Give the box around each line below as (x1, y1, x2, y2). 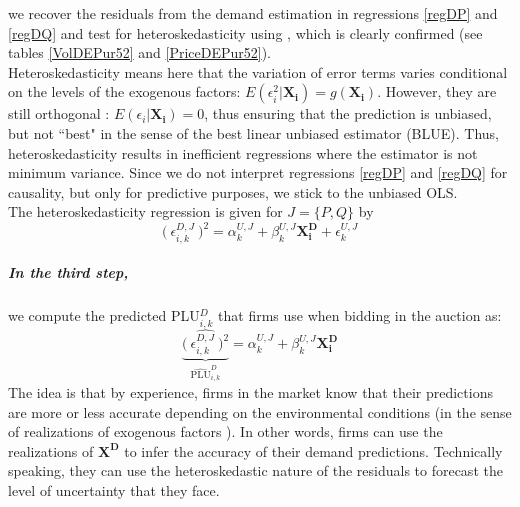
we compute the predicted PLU (8, 305, 200, 326)
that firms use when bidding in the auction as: (218, 305, 502, 326)
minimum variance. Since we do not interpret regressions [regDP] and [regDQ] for (8, 162, 508, 183)
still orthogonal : (8, 103, 110, 124)
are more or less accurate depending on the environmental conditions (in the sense (8, 401, 512, 422)
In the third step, (8, 262, 129, 283)
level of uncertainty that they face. (8, 479, 220, 500)
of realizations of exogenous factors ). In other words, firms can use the (8, 421, 443, 442)
